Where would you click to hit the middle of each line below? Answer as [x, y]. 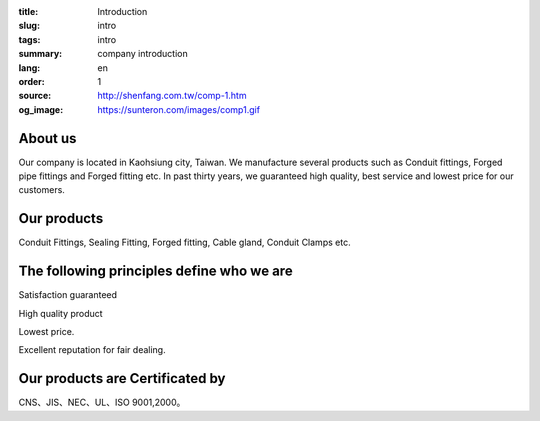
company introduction [143, 54]
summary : [40, 54]
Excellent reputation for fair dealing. [92, 350]
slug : [29, 26]
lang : [29, 67]
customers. [41, 190]
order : [31, 81]
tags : [29, 39]
